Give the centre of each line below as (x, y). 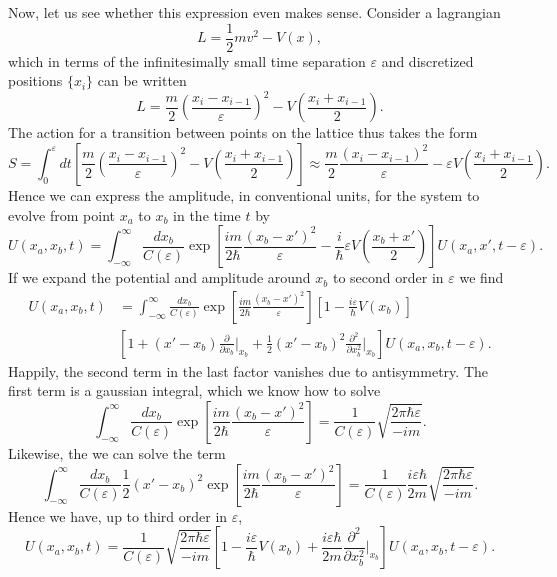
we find (481, 277)
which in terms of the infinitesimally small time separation (187, 60)
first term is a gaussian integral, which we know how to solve (194, 390)
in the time (207, 214)
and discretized (427, 60)
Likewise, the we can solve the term (117, 452)
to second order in (388, 277)
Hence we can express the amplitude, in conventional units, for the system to (244, 194)
